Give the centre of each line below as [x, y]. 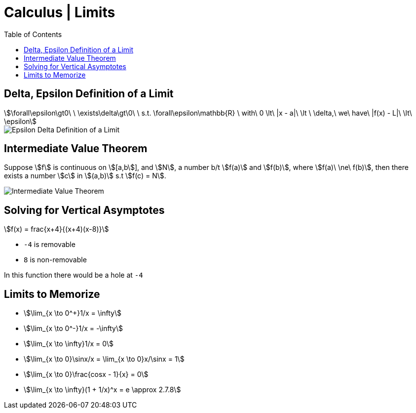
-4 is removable [50, 245]
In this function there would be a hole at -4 [74, 275]
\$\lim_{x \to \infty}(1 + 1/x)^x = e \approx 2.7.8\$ [102, 390]
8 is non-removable [55, 260]
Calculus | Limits [60, 12]
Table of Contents [33, 34]
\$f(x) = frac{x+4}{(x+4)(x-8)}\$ [57, 229]
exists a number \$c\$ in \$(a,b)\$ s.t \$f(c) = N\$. [85, 176]
